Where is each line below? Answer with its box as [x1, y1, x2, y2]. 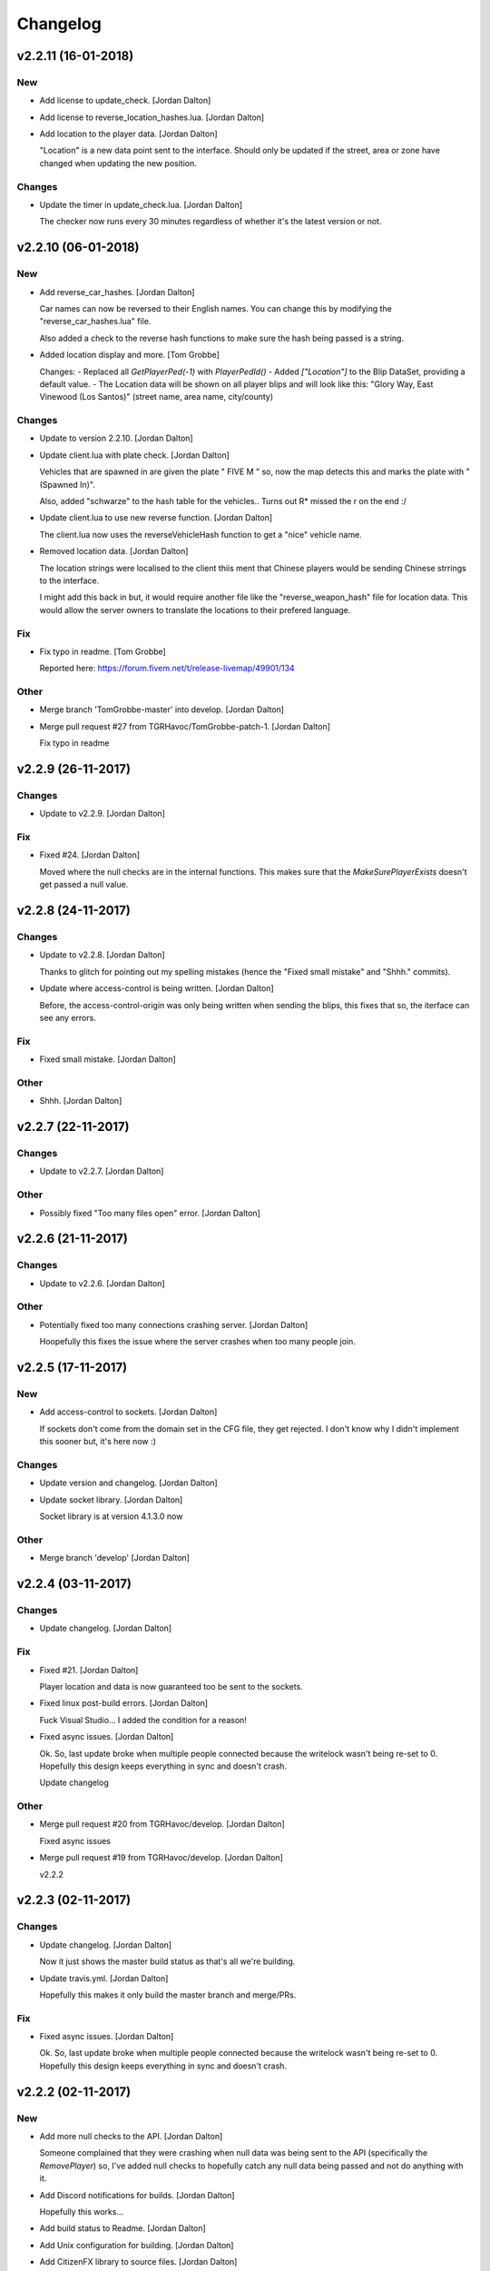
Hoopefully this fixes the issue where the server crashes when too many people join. [39, 1336, 356, 1347]
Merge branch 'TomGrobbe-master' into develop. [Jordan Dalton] [39, 704, 285, 715]
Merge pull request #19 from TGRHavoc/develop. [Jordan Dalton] [39, 1852, 283, 1863]
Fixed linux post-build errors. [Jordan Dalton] [39, 1698, 209, 1709]
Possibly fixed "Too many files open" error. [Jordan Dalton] [39, 1207, 260, 1218]
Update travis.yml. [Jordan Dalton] [39, 1972, 169, 1984]
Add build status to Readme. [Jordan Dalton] [39, 2223, 206, 2234]
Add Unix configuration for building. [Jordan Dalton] [39, 2239, 234, 2250]
